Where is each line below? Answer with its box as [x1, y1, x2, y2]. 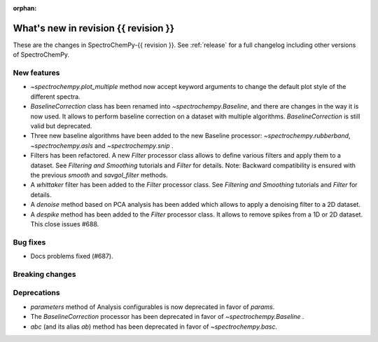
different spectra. [30, 92, 80, 101]
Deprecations [13, 288, 60, 298]
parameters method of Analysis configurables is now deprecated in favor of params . [30, 302, 275, 311]
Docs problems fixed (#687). [30, 252, 113, 261]
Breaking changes [13, 269, 76, 279]
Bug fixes [13, 237, 46, 247]
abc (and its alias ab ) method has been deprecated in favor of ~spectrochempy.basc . [30, 322, 278, 331]
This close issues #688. [30, 219, 99, 228]
